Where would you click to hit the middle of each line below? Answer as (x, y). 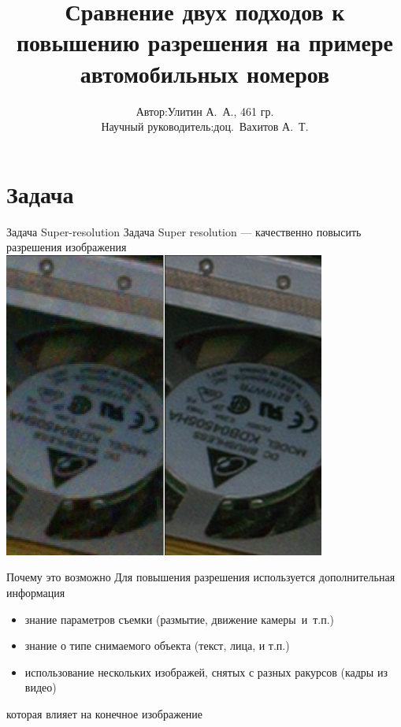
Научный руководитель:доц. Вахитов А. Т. (205, 126)
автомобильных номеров (205, 73)
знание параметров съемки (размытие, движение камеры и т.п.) (179, 619)
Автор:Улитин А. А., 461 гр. (205, 111)
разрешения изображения (67, 247)
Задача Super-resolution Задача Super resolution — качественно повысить (184, 231)
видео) (41, 687)
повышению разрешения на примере (205, 42)
